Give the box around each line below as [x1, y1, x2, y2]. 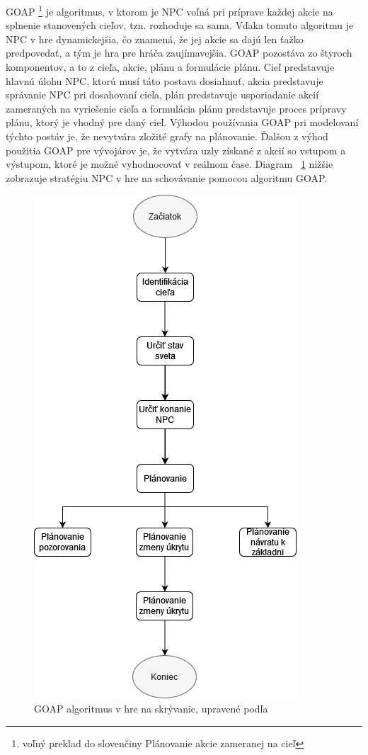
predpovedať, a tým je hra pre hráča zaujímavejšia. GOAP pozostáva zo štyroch [6, 45, 352, 60]
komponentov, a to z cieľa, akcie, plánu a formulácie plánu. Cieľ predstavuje [6, 59, 335, 74]
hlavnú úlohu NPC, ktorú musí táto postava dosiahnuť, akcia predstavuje [6, 73, 323, 88]
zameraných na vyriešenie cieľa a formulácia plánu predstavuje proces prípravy [6, 101, 347, 115]
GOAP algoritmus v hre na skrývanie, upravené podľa [34, 700, 268, 715]
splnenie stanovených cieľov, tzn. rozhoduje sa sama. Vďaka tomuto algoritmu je [6, 18, 354, 33]
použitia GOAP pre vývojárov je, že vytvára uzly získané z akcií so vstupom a [6, 142, 346, 157]
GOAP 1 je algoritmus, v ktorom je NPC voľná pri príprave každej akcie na [6, 2, 333, 18]
